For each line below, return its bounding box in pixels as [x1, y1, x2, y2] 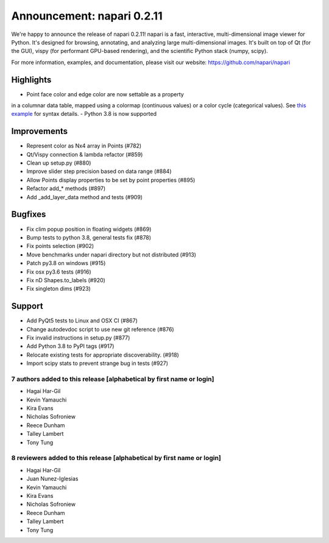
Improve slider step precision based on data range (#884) [26, 168, 172, 175]
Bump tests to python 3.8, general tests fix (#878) [26, 233, 152, 241]
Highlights [11, 74, 52, 85]
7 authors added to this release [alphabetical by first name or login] [11, 375, 214, 383]
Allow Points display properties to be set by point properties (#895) [26, 176, 196, 183]
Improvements [11, 126, 68, 137]
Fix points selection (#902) [26, 243, 94, 250]
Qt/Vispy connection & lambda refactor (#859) [26, 151, 143, 158]
